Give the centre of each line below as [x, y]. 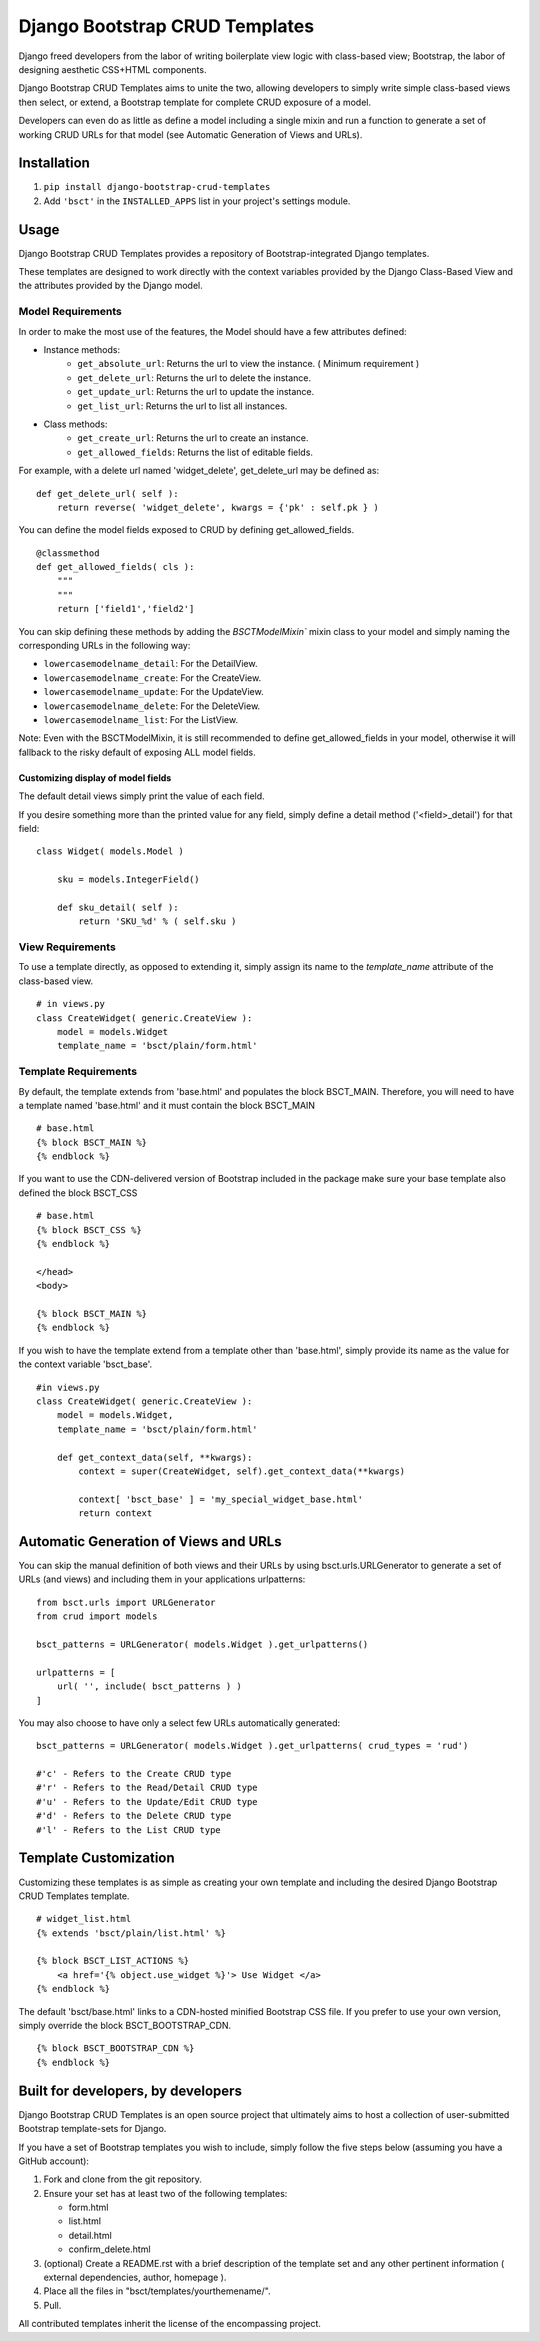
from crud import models [97, 1616]
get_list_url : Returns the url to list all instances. [182, 406]
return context [115, 1513]
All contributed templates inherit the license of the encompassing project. [170, 2324]
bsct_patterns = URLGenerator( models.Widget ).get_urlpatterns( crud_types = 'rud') [252, 1746]
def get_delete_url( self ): [107, 493]
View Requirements [67, 947]
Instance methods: [81, 350]
